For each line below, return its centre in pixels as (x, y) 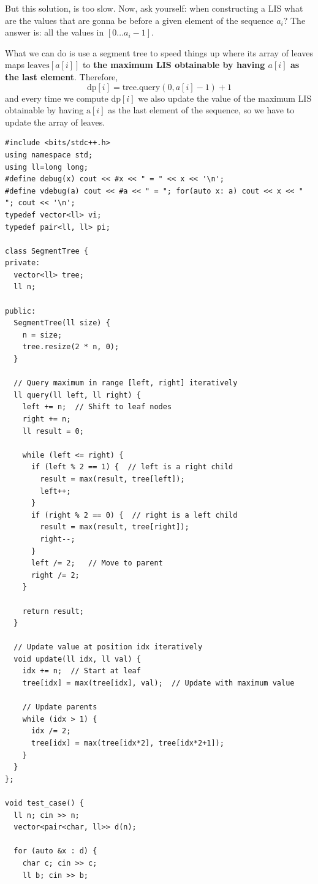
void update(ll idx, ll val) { (77, 659)
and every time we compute (57, 98)
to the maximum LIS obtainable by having (174, 65)
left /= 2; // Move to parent (97, 563)
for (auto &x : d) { (55, 851)
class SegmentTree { (47, 251)
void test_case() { (44, 803)
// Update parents (60, 707)
